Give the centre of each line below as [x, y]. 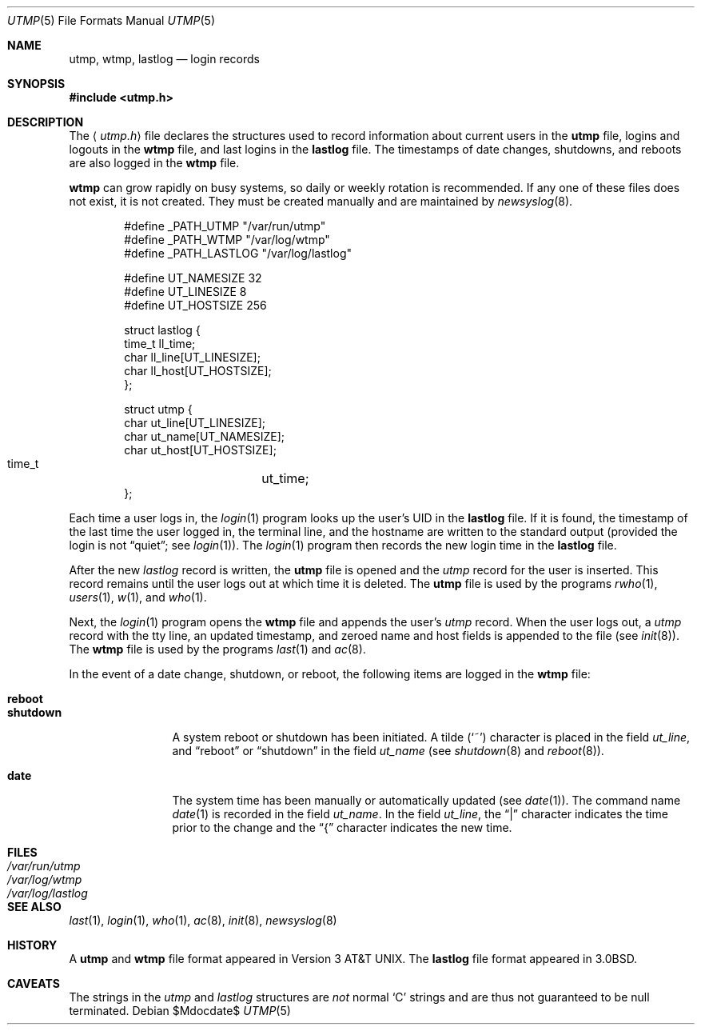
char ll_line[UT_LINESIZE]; [192, 357]
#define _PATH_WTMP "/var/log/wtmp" [227, 240]
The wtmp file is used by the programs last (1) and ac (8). [217, 649]
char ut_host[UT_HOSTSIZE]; [200, 450]
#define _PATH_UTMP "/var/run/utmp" [225, 226]
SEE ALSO [34, 907]
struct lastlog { [162, 330]
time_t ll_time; [160, 344]
